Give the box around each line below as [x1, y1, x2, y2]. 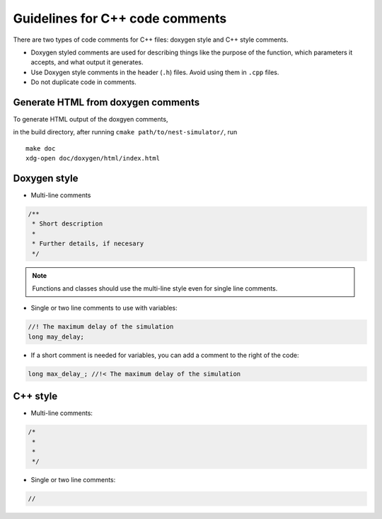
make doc [25, 144, 56, 152]
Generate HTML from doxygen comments [13, 96, 200, 108]
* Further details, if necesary [32, 240, 144, 247]
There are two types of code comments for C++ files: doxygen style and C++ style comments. [13, 35, 289, 44]
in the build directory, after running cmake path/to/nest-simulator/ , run [13, 128, 238, 136]
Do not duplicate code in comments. [30, 78, 137, 86]
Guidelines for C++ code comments [13, 11, 227, 26]
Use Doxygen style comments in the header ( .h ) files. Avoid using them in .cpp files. [30, 68, 279, 76]
